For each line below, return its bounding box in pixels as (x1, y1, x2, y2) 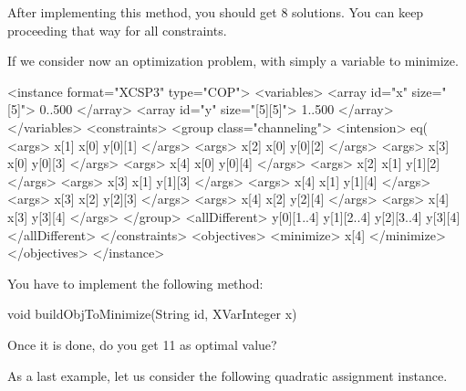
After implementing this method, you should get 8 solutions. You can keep (7, 3, 424, 21)
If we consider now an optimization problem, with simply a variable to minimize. (7, 51, 459, 70)
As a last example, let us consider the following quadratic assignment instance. (7, 365, 448, 385)
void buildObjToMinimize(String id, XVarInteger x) (7, 304, 297, 323)
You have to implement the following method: (7, 273, 264, 292)
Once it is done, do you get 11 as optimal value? (7, 334, 277, 354)
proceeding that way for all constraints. (7, 20, 227, 39)
